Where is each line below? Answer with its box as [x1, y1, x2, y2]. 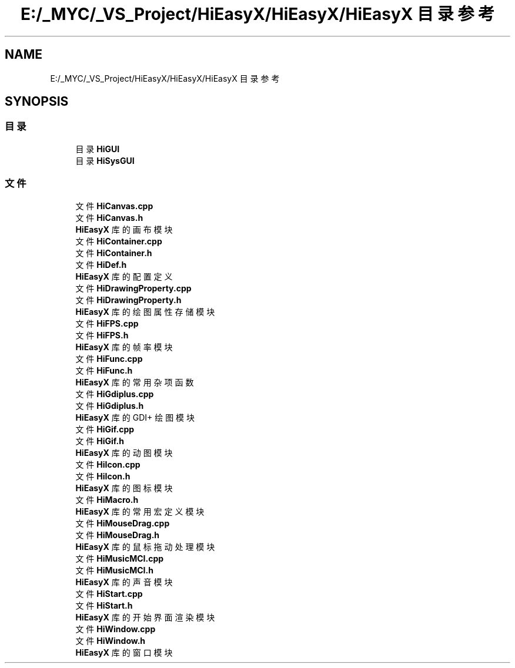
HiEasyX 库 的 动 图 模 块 [75, 447, 173, 458]
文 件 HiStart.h [75, 600, 133, 610]
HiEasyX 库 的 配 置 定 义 [75, 271, 173, 281]
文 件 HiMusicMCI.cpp [75, 553, 164, 563]
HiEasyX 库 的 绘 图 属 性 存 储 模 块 [75, 306, 215, 317]
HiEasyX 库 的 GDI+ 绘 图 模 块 [75, 412, 195, 422]
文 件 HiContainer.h [75, 247, 152, 258]
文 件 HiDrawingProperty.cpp [75, 283, 192, 293]
